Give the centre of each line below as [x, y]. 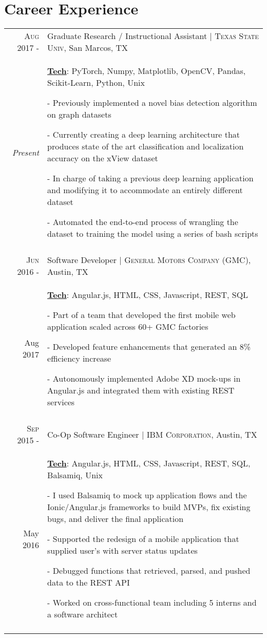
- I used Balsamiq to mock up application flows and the [147, 495]
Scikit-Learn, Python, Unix [96, 83]
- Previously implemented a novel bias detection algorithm [152, 103]
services [61, 402]
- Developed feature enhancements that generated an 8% [149, 347]
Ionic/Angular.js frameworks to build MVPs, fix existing [149, 507]
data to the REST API [89, 583]
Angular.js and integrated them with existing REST [141, 390]
